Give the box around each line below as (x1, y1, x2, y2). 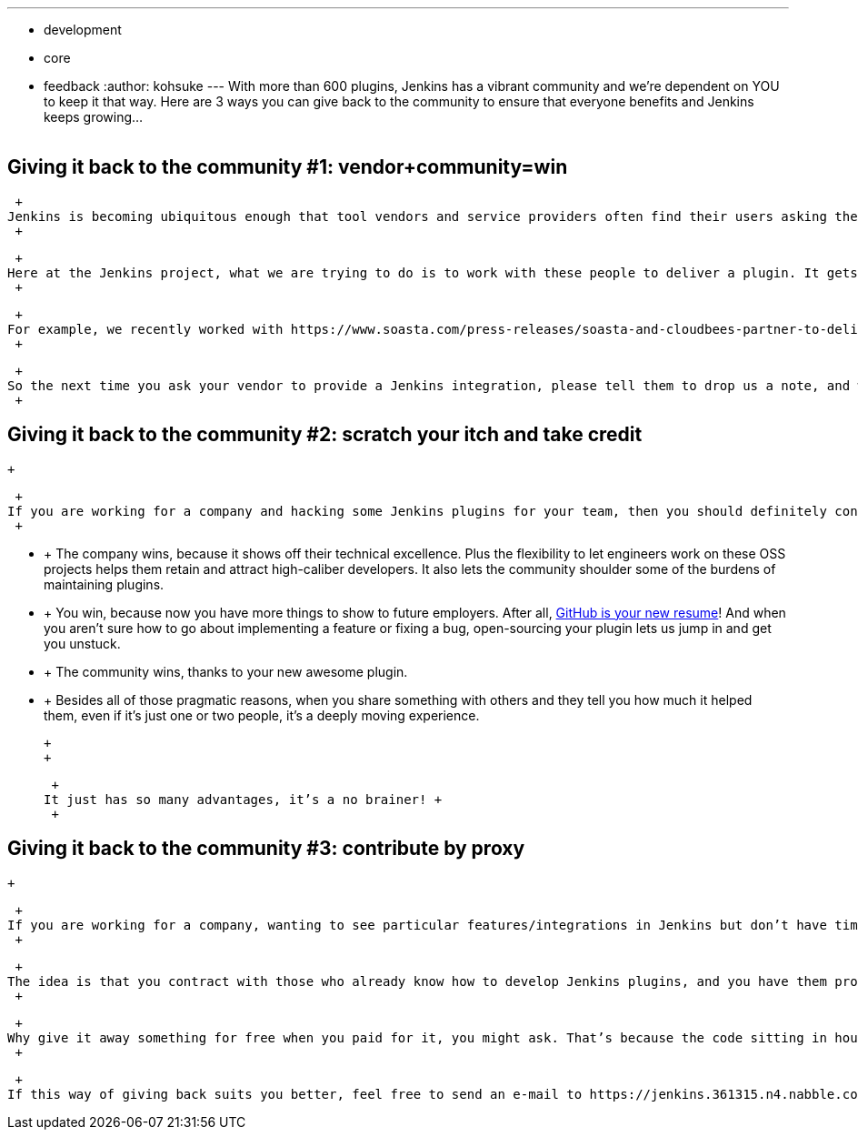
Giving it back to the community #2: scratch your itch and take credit (7, 423, 643, 447)
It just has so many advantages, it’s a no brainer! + (44, 791, 443, 807)
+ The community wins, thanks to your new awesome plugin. (44, 663, 408, 679)
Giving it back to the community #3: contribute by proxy (7, 837, 525, 860)
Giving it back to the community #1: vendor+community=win (7, 156, 568, 179)
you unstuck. (44, 635, 121, 651)
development (44, 22, 122, 37)
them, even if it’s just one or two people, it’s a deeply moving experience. (44, 707, 480, 723)
